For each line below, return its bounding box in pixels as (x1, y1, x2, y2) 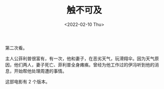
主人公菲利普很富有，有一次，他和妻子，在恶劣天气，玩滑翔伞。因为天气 (5, 55, 154, 61)
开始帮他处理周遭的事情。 (14, 68, 67, 74)
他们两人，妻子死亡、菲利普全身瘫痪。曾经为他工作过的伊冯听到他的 (14, 61, 154, 67)
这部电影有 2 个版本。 (5, 78, 50, 84)
